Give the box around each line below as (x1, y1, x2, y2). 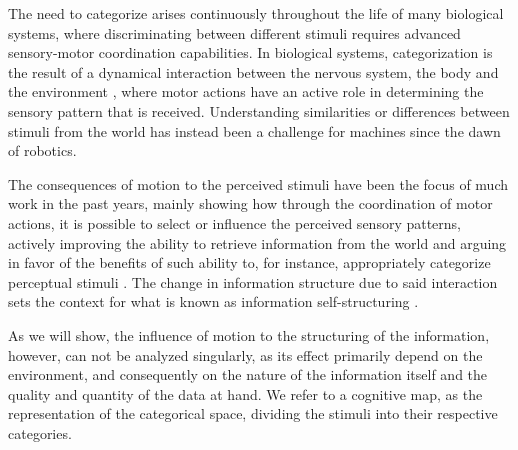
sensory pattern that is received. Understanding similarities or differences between (8, 100, 510, 121)
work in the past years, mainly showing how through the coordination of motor (8, 193, 493, 214)
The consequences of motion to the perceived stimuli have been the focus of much (8, 173, 509, 194)
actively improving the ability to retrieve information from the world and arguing (8, 232, 507, 253)
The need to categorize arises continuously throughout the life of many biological (8, 3, 504, 23)
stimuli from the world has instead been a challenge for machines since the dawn (8, 120, 501, 141)
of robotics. (8, 140, 77, 161)
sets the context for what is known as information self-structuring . (8, 291, 419, 312)
